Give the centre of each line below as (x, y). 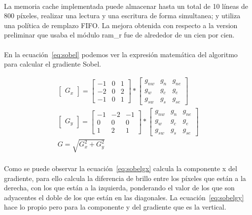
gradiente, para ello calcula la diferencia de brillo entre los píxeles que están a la (125, 178)
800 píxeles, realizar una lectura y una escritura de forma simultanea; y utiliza (122, 16)
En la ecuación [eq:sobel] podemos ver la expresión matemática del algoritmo (121, 54)
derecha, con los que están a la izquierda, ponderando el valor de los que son (119, 188)
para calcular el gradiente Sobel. (53, 64)
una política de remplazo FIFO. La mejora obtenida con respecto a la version (121, 25)
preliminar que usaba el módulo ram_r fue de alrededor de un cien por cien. (119, 35)
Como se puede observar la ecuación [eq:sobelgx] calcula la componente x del (121, 168)
